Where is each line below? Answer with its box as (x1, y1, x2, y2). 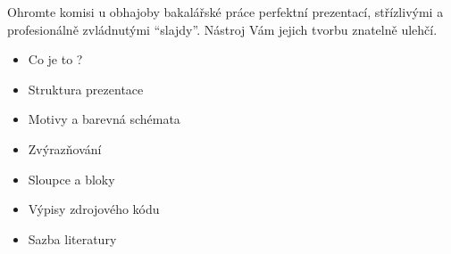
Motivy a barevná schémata (28, 110, 180, 128)
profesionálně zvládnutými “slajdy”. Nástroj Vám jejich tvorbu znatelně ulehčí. (7, 20, 438, 38)
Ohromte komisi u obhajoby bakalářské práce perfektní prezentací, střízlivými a (7, 3, 444, 20)
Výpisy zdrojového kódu (28, 200, 160, 218)
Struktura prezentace (28, 79, 144, 98)
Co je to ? (28, 50, 83, 69)
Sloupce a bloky (28, 169, 115, 188)
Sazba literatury (28, 229, 117, 248)
